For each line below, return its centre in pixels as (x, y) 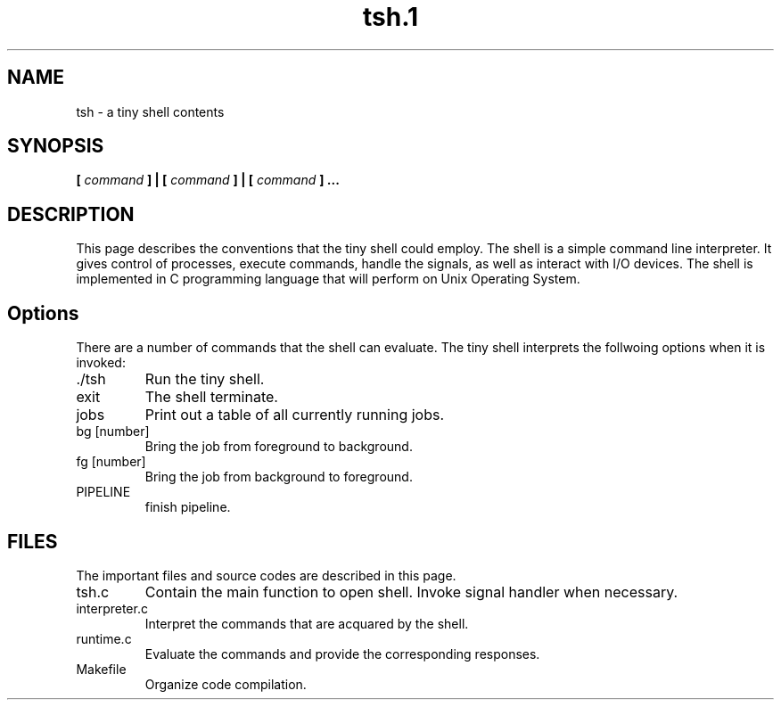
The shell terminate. (211, 397)
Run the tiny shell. (205, 379)
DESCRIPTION (71, 214)
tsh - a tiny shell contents (150, 111)
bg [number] (113, 432)
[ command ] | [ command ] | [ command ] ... (208, 180)
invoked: (101, 363)
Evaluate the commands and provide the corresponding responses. (342, 654)
